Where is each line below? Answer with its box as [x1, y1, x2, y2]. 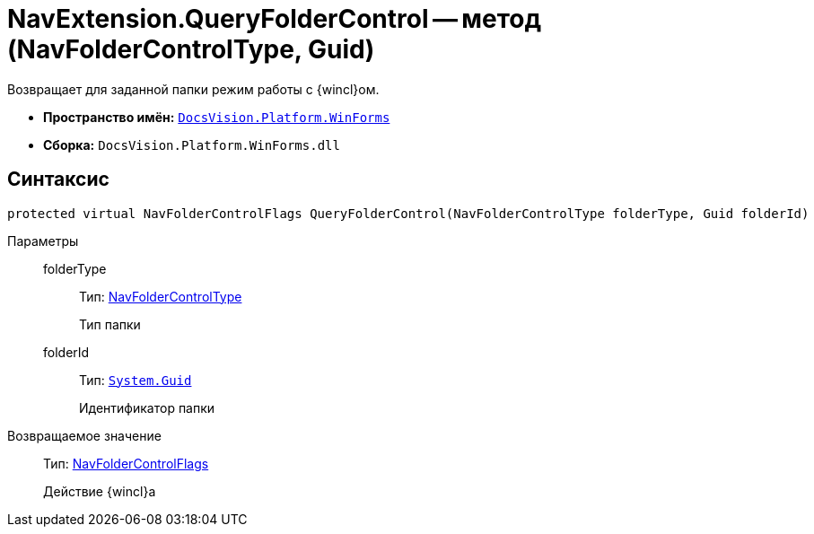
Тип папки [79, 316, 141, 332]
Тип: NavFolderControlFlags [43, 455, 209, 471]
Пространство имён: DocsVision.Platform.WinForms [43, 109, 390, 125]
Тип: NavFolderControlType [79, 288, 242, 304]
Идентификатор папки [79, 399, 215, 416]
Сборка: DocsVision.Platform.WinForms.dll [43, 136, 340, 153]
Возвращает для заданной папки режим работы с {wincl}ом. [7, 81, 380, 97]
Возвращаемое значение [7, 427, 162, 443]
